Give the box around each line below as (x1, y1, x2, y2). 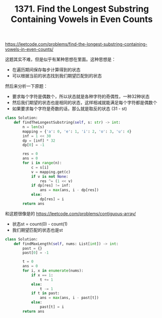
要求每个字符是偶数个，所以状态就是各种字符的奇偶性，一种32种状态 (12, 94, 150, 99)
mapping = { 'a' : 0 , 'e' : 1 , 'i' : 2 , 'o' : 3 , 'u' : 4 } (22, 129, 132, 134)
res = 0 (22, 151, 38, 156)
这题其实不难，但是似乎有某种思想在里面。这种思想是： (5, 56, 116, 62)
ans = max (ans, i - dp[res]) (39, 187, 99, 193)
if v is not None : (31, 174, 69, 179)
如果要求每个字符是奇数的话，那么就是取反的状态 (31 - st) (12, 106, 127, 112)
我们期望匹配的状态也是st (12, 227, 63, 233)
